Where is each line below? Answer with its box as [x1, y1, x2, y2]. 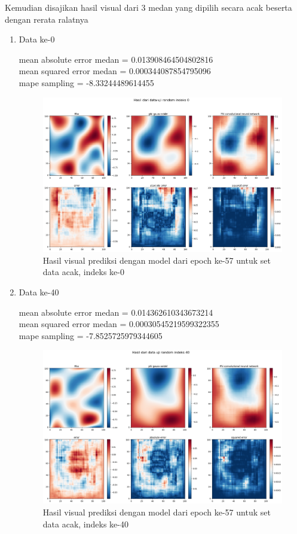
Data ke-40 [19, 285, 59, 298]
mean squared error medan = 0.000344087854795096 [19, 65, 211, 77]
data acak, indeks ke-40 [42, 517, 128, 530]
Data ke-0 [19, 33, 55, 45]
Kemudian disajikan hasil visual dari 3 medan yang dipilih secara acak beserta [5, 1, 292, 13]
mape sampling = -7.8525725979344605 [19, 329, 163, 341]
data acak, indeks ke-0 [42, 266, 124, 278]
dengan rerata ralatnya [5, 13, 88, 25]
